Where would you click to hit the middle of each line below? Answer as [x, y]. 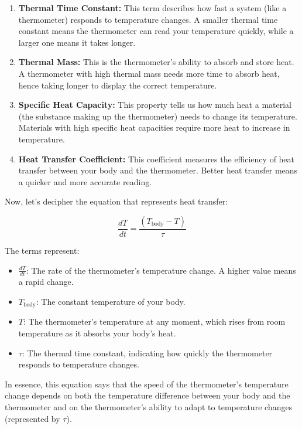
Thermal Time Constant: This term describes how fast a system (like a [152, 8]
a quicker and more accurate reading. [85, 181]
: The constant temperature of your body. [111, 301]
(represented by [32, 418]
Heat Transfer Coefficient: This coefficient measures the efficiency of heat [157, 159]
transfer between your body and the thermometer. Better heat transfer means [158, 170]
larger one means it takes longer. [77, 42]
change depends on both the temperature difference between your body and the [147, 395]
